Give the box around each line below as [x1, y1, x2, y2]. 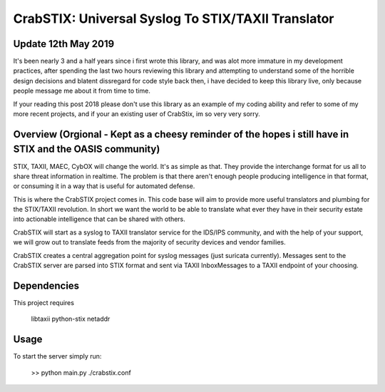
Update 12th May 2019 [13, 38, 115, 50]
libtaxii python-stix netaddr [31, 314, 111, 324]
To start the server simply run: [13, 352, 102, 361]
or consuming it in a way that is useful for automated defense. [13, 182, 195, 190]
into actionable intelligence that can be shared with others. [13, 215, 185, 224]
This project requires [13, 298, 75, 306]
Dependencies [13, 279, 80, 292]
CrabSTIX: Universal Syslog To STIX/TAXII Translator [13, 11, 334, 26]
